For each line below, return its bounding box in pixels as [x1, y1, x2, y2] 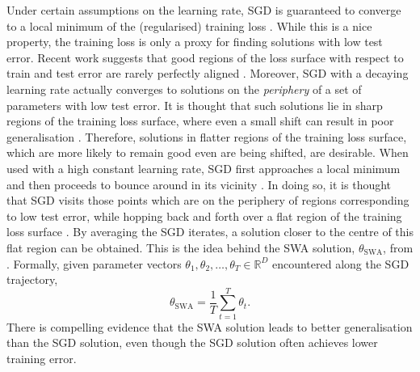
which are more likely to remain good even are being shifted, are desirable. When [6, 144, 409, 161]
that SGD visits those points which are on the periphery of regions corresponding [6, 192, 409, 209]
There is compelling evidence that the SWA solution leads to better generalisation [6, 318, 413, 335]
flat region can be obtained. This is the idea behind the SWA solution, [6, 239, 355, 256]
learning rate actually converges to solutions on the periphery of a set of [6, 80, 362, 97]
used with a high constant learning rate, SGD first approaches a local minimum [6, 159, 401, 176]
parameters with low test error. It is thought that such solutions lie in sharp [6, 96, 383, 113]
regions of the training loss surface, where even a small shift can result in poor [6, 112, 394, 129]
